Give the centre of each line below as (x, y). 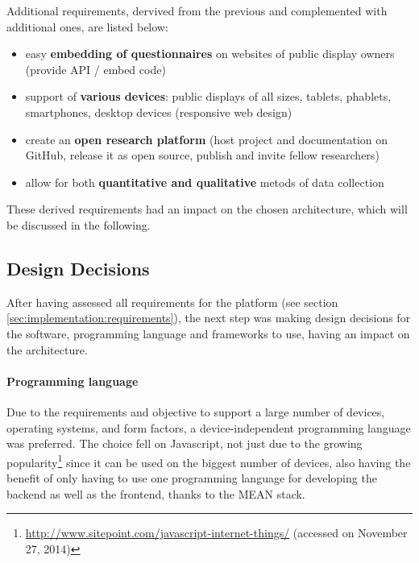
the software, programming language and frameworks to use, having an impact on (208, 333)
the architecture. (47, 349)
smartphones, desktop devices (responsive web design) (159, 112)
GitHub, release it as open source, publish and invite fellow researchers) (202, 155)
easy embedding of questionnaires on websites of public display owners (210, 54)
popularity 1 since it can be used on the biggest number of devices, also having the (209, 461)
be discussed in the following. (79, 224)
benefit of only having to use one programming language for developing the (192, 477)
